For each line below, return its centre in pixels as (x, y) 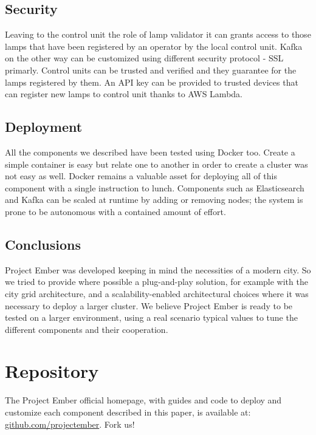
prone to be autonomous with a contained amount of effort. (115, 211)
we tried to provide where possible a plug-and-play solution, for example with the (156, 282)
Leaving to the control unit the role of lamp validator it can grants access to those (158, 34)
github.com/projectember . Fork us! (70, 424)
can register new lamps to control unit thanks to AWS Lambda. (124, 94)
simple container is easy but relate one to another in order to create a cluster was (156, 164)
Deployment (44, 127)
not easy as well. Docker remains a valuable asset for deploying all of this (141, 176)
